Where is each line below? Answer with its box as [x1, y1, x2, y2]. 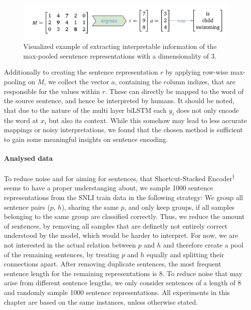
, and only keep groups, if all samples [124, 201, 235, 212]
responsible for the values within [4, 86, 100, 96]
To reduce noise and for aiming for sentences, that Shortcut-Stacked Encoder [4, 173, 233, 183]
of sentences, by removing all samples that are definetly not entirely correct [4, 220, 228, 231]
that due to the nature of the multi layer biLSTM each [4, 105, 167, 115]
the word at [4, 115, 39, 125]
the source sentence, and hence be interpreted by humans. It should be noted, [4, 95, 235, 106]
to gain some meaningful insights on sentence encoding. [4, 134, 168, 144]
